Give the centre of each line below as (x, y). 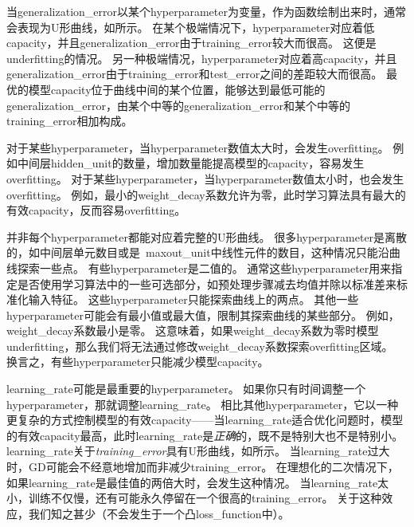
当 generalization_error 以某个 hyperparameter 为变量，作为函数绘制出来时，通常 (206, 11)
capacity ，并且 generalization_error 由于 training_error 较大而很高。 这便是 (191, 43)
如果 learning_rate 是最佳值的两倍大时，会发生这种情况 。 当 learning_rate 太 (198, 482)
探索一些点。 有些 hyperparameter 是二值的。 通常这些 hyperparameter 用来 (204, 267)
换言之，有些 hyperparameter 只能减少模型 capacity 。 (138, 362)
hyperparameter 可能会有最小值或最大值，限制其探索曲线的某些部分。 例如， (203, 315)
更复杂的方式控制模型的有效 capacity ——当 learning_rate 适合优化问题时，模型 (205, 420)
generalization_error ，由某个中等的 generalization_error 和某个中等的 (179, 105)
